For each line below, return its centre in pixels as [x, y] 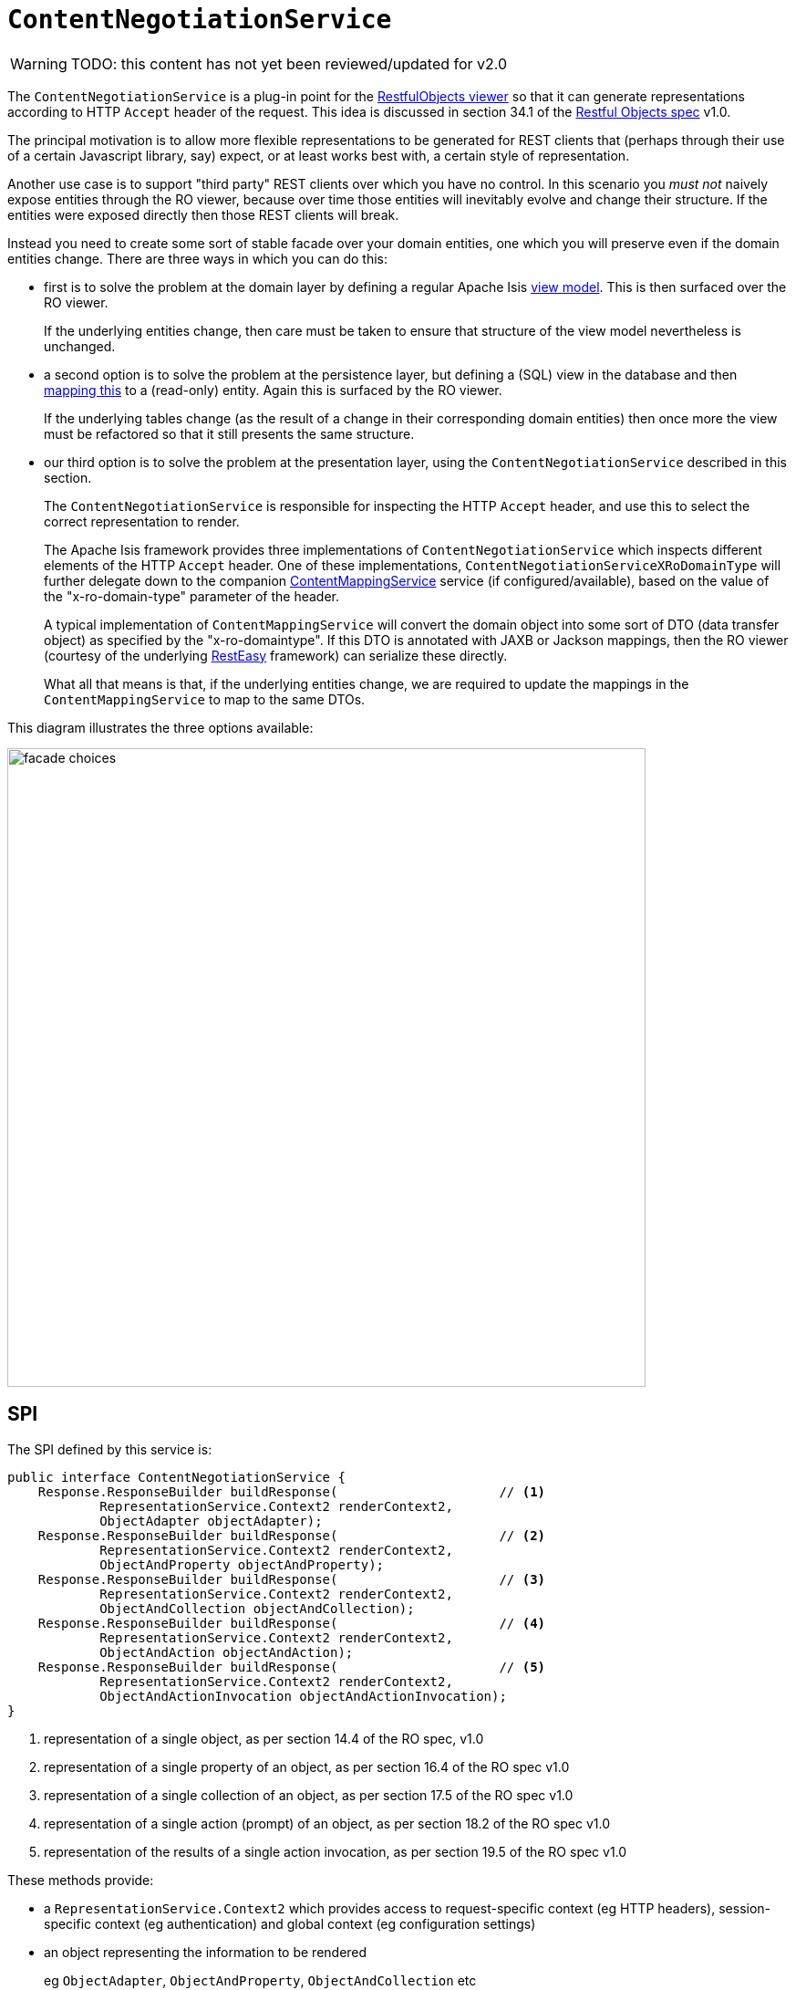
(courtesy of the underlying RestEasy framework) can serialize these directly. [276, 655]
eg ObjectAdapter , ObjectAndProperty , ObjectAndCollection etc [260, 1980]
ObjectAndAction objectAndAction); [227, 1652]
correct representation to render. [142, 521]
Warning [39, 63]
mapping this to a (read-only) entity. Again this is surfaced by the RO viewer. [273, 390]
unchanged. [80, 346]
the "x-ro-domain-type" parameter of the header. [192, 596]
